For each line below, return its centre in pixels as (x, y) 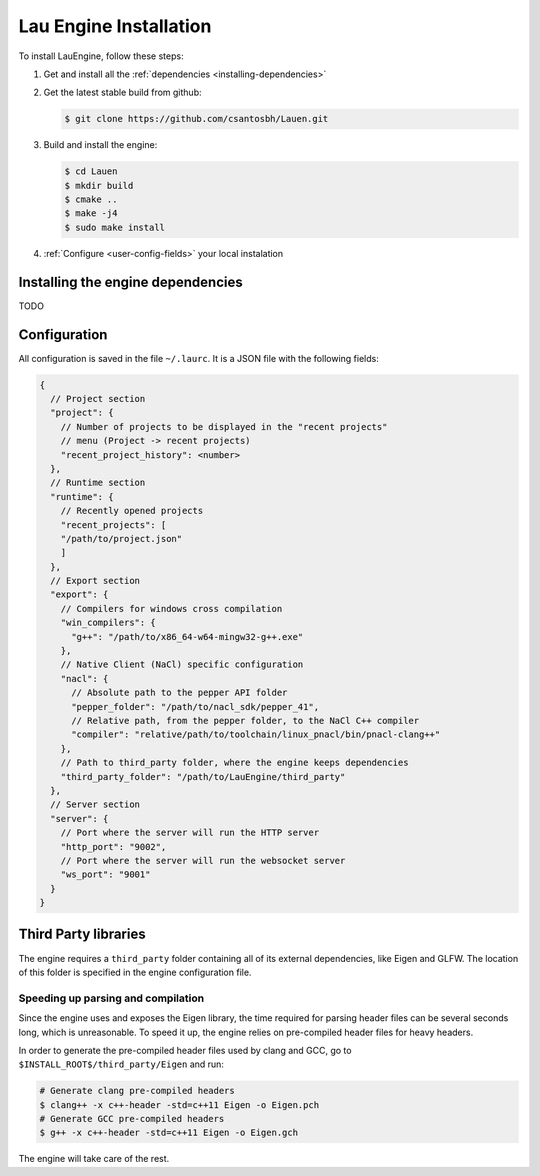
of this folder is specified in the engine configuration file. (135, 972)
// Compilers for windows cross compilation (171, 608)
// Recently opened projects (132, 511)
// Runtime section (98, 483)
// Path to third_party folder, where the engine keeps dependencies (234, 763)
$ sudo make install (114, 227)
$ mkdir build (99, 185)
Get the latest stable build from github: (122, 92)
